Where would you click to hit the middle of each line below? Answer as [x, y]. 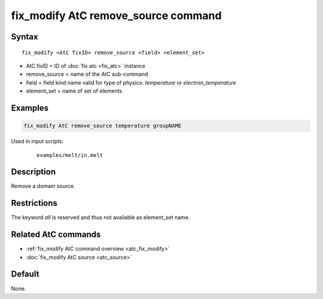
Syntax [25, 37]
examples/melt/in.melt [70, 155]
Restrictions [34, 203]
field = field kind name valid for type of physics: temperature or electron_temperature [131, 82]
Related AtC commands [56, 235]
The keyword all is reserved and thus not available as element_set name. [100, 217]
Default [25, 274]
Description [33, 172]
